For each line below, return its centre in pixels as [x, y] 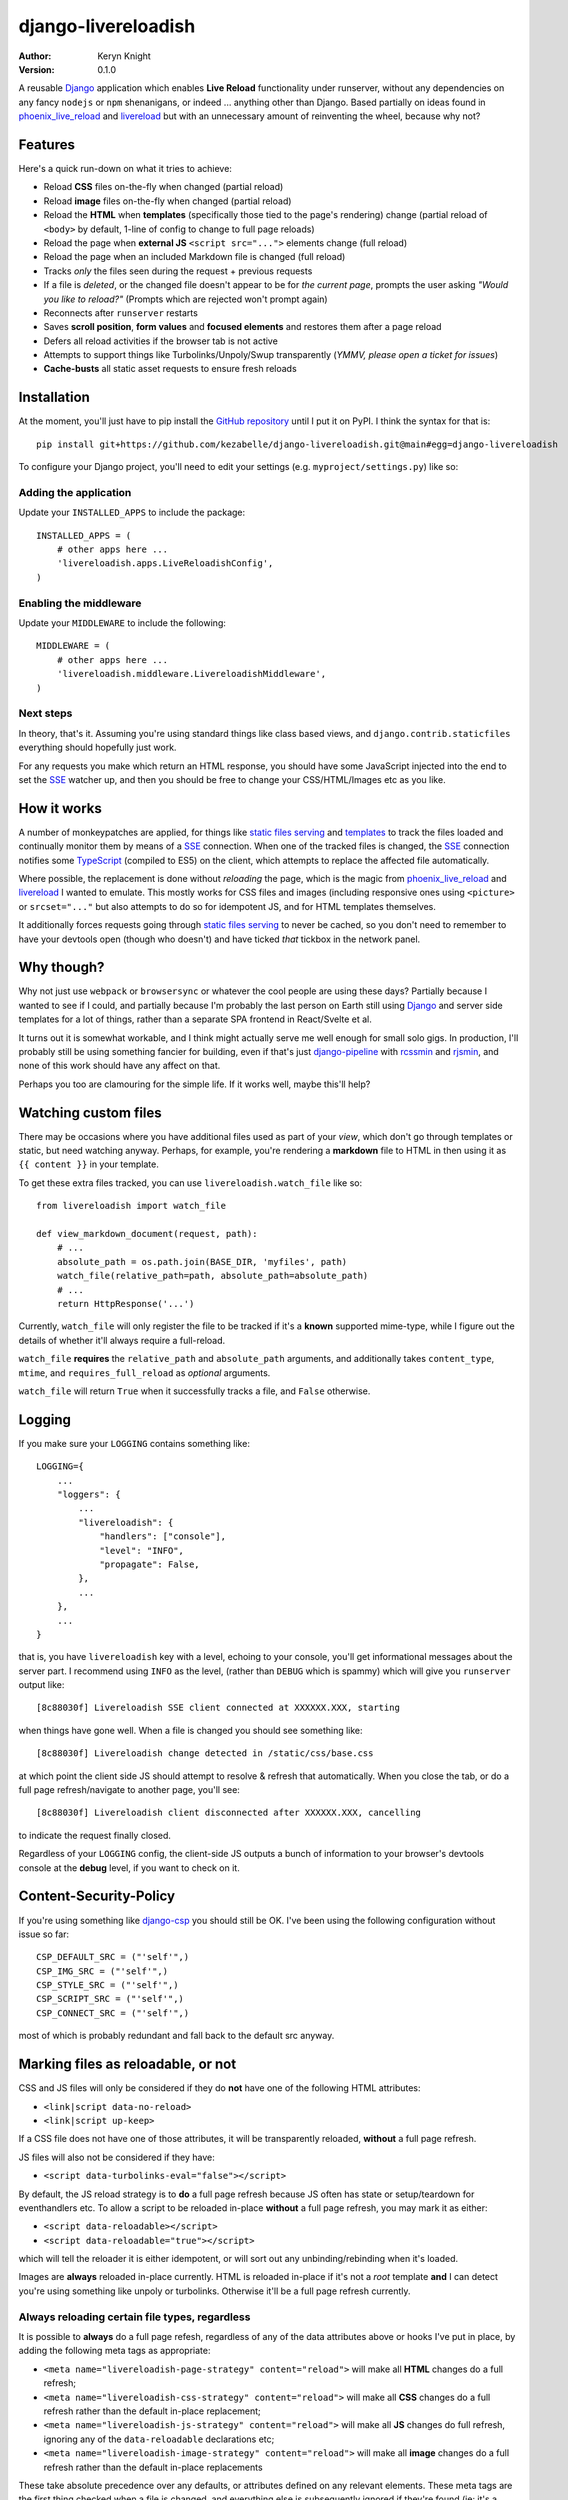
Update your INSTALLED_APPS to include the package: [132, 512]
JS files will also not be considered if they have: [116, 2157]
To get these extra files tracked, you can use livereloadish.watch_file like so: [190, 1182]
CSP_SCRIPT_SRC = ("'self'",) [110, 1999]
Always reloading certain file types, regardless [134, 2317]
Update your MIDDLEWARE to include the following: [122, 623]
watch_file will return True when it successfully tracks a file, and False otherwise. [194, 1391]
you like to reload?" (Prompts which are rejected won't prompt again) [186, 299]
